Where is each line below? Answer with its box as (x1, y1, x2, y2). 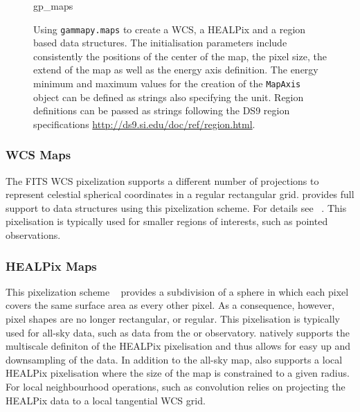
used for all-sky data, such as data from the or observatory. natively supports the (6, 325, 350, 339)
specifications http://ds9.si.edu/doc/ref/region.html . (33, 116, 255, 131)
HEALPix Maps (6, 257, 97, 274)
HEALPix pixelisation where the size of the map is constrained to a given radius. (6, 366, 350, 380)
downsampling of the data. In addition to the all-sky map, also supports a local (6, 352, 343, 366)
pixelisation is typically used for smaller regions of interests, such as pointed (6, 214, 328, 229)
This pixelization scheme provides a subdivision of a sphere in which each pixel (6, 284, 349, 298)
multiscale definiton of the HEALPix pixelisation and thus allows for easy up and (6, 339, 351, 353)
